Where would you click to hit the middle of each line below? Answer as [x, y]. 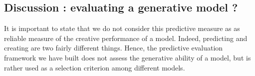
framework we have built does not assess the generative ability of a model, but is [127, 57]
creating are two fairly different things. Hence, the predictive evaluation [114, 48]
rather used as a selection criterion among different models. [95, 67]
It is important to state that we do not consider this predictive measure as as [122, 28]
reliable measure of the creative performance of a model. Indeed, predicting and [126, 38]
